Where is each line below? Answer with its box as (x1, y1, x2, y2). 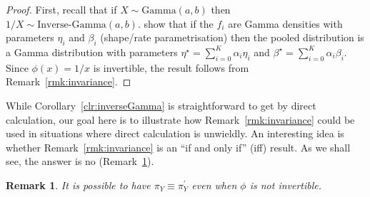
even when (191, 177, 237, 192)
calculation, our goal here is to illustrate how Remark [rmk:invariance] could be (6, 112, 355, 127)
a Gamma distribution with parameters (6, 44, 178, 59)
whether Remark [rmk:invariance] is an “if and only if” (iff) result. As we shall (6, 139, 351, 154)
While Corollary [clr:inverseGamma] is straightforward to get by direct (6, 97, 316, 112)
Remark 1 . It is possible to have (6, 177, 151, 192)
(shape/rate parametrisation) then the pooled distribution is (100, 30, 364, 45)
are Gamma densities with (228, 16, 343, 31)
